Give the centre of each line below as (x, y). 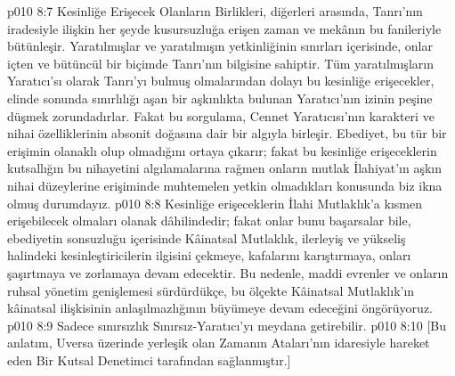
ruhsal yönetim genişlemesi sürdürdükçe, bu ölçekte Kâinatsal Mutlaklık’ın (211, 290)
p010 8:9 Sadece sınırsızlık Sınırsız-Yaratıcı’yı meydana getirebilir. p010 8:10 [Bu (227, 325)
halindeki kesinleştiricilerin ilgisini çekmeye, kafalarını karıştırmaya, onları (209, 255)
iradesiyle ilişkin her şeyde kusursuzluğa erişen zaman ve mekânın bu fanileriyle (224, 28)
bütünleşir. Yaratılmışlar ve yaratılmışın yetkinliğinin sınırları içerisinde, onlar (220, 46)
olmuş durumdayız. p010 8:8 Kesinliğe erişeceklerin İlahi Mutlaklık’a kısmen (215, 203)
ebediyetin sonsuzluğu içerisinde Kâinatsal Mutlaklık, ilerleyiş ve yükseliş (207, 237)
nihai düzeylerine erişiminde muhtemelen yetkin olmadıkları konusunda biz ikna (225, 185)
